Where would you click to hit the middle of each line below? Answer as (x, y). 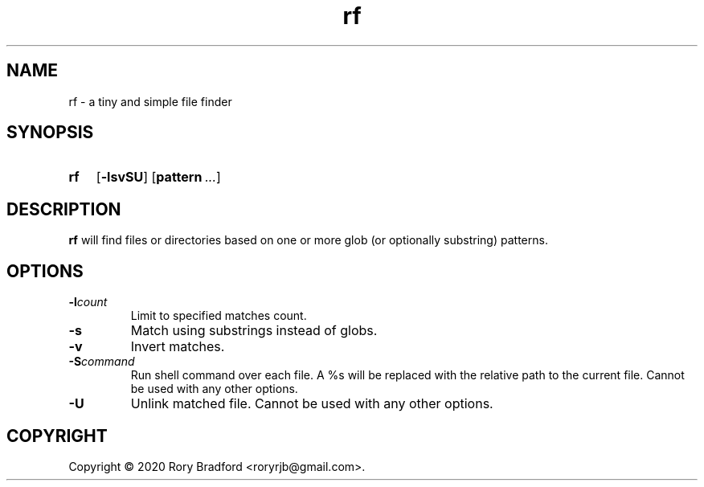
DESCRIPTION (64, 209)
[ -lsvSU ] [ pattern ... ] (158, 177)
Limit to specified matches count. (219, 316)
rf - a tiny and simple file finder (150, 101)
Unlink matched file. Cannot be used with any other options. (312, 404)
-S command (102, 362)
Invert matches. (178, 347)
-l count (88, 302)
